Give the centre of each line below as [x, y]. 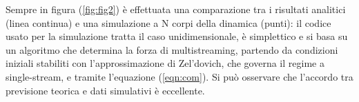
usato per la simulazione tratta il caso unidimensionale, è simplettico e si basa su [177, 36]
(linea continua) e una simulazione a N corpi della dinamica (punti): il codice [168, 22]
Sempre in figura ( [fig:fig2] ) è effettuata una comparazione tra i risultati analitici [176, 9]
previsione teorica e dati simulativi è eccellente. [105, 90]
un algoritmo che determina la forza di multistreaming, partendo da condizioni [172, 49]
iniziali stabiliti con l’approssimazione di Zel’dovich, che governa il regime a [165, 63]
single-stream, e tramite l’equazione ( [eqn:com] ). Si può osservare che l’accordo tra [179, 76]
